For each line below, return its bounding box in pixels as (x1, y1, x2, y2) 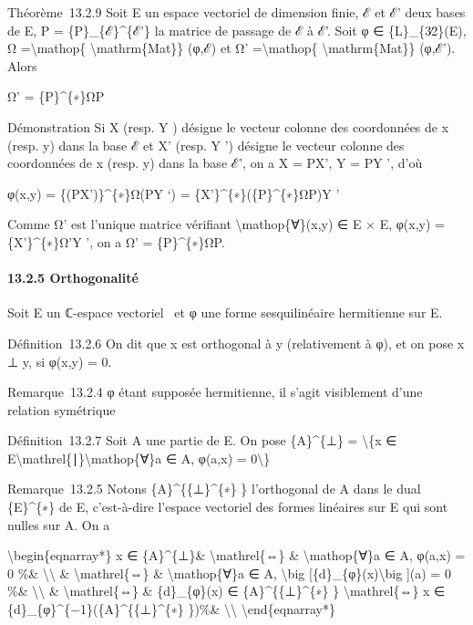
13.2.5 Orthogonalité (7, 268, 139, 287)
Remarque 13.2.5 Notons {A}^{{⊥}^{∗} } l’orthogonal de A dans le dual (7, 479, 421, 498)
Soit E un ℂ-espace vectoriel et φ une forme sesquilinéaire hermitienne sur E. (7, 303, 443, 322)
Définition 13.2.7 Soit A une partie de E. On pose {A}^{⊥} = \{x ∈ (7, 431, 397, 450)
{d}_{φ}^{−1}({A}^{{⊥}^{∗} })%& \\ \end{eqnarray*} (7, 599, 335, 619)
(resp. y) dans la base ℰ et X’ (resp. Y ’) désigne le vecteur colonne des (7, 135, 405, 154)
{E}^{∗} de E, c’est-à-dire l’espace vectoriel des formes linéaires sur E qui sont (7, 497, 448, 516)
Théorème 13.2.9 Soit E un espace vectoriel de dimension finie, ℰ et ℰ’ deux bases (7, 3, 466, 21)
